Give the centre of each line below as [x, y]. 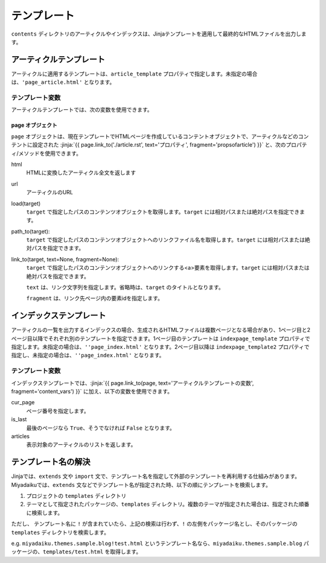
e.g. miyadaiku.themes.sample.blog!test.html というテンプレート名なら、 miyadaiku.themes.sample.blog [157, 543]
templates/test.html [73, 552]
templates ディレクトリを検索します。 [60, 532]
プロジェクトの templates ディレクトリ [76, 496]
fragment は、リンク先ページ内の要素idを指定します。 [94, 298]
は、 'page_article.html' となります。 [63, 82]
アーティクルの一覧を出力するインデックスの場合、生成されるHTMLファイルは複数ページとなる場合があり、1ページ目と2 [161, 330]
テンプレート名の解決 [51, 462]
